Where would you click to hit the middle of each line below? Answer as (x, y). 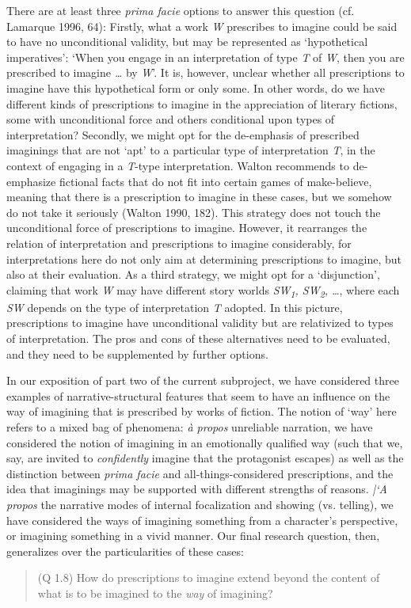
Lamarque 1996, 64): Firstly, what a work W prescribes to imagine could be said (202, 26)
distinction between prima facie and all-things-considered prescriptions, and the (200, 473)
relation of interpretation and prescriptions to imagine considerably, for (179, 243)
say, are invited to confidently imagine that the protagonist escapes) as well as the (205, 458)
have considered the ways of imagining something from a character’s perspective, (202, 520)
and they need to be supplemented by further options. (137, 353)
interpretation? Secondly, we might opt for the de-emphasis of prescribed (183, 134)
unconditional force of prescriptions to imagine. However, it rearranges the (187, 228)
